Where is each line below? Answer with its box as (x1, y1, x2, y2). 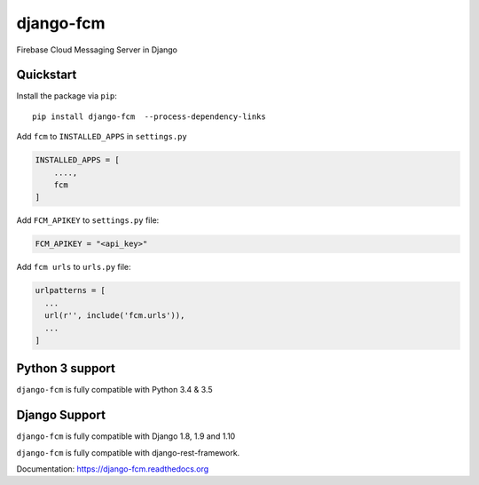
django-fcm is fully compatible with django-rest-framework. (16, 447, 240, 457)
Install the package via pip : (16, 91, 117, 101)
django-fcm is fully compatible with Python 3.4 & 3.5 (16, 385, 213, 395)
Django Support (16, 408, 106, 423)
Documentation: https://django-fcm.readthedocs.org (16, 464, 209, 474)
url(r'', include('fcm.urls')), (44, 311, 185, 321)
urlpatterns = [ (35, 285, 106, 296)
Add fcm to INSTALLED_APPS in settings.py (16, 131, 188, 142)
